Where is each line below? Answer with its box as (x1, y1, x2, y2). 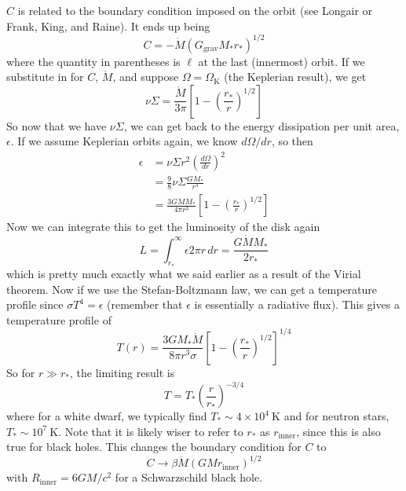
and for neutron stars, (283, 408, 390, 423)
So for (6, 364, 35, 380)
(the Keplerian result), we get (224, 68, 367, 85)
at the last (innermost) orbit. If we (198, 53, 365, 69)
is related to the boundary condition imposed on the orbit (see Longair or (17, 2, 373, 18)
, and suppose (112, 68, 179, 85)
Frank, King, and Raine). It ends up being (6, 17, 210, 34)
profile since (6, 296, 64, 313)
